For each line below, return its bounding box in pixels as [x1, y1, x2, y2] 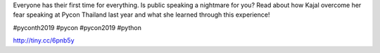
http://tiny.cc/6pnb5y [13, 36, 75, 45]
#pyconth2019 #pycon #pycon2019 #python [13, 23, 142, 31]
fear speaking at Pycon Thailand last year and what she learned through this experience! [13, 10, 270, 19]
